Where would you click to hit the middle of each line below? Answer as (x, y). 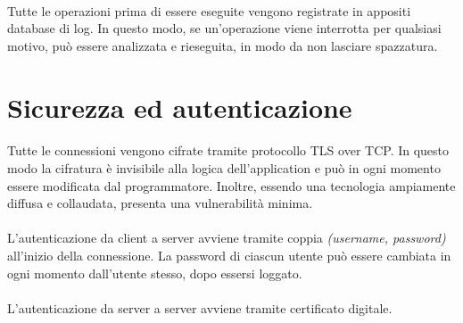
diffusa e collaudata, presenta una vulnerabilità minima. (160, 203)
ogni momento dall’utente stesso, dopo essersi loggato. (155, 273)
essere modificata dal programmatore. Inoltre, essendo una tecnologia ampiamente (231, 185)
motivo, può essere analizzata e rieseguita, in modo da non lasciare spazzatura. (223, 45)
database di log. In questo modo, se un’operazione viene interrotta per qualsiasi (224, 28)
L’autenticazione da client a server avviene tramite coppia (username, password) (227, 238)
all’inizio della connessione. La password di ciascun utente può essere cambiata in (229, 255)
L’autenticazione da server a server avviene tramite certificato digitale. (200, 307)
